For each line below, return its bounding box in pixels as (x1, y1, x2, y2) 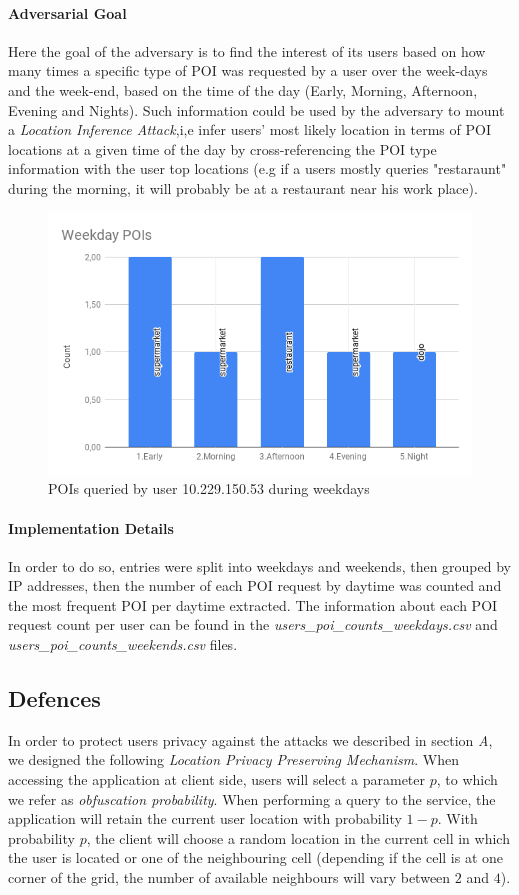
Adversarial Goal (8, 2, 127, 23)
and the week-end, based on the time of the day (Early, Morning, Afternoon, (8, 79, 478, 100)
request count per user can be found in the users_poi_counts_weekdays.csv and (8, 614, 498, 635)
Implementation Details (8, 517, 174, 538)
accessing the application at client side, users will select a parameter (8, 769, 426, 790)
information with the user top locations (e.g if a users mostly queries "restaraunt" (8, 158, 507, 179)
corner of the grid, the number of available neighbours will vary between (8, 867, 451, 888)
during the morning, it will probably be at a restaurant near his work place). (8, 177, 478, 198)
